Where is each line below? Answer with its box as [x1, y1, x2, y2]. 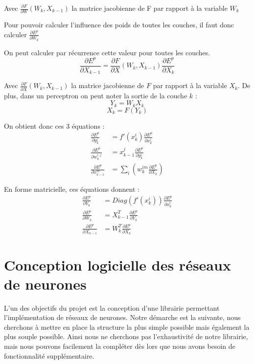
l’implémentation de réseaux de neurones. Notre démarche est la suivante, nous [4, 312, 241, 322]
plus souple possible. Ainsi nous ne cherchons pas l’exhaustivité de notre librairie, [4, 331, 248, 341]
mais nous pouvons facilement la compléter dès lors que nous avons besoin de [4, 341, 235, 351]
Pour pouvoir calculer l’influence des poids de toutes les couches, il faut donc [4, 20, 234, 30]
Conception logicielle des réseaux [4, 254, 231, 274]
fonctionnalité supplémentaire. [4, 350, 94, 361]
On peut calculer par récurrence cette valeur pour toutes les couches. [4, 47, 210, 57]
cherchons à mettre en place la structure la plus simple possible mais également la [4, 321, 250, 332]
